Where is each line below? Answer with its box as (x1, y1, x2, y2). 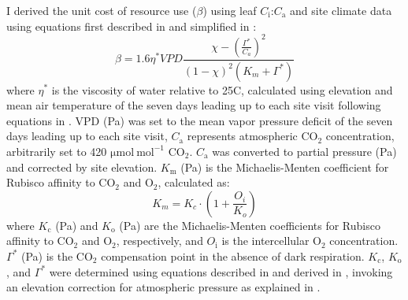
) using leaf (202, 2, 257, 18)
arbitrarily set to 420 (6, 143, 107, 159)
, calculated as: (158, 174, 230, 191)
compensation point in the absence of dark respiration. (101, 247, 365, 264)
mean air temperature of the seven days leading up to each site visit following (6, 97, 381, 113)
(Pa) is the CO (20, 247, 93, 264)
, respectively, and (116, 232, 203, 249)
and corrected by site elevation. (6, 158, 158, 175)
